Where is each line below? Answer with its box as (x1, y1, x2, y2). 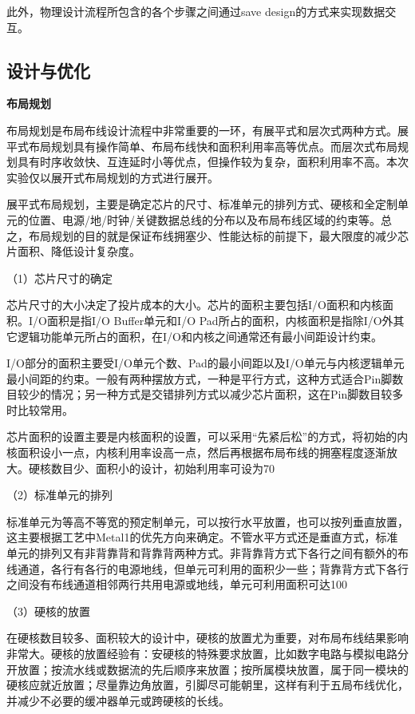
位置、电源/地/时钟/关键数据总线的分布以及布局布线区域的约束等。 (28, 211, 381, 228)
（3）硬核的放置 (6, 602, 90, 619)
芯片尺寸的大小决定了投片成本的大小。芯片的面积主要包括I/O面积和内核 (6, 296, 382, 313)
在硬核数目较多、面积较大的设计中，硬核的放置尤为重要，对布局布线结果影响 (6, 629, 409, 646)
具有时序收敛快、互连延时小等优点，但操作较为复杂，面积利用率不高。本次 (17, 153, 409, 170)
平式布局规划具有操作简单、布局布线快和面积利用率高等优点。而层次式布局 (6, 137, 397, 154)
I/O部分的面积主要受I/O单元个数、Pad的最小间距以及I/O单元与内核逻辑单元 (6, 355, 405, 371)
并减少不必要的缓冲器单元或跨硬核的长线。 (6, 692, 230, 708)
